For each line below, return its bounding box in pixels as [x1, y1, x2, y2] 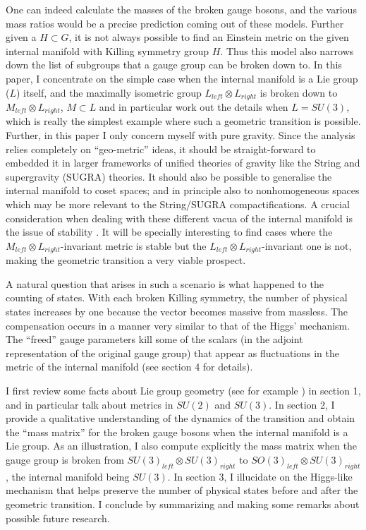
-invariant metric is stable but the [60, 238, 207, 253]
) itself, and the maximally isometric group [16, 85, 202, 100]
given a [6, 30, 37, 44]
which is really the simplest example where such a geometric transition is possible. [6, 114, 361, 128]
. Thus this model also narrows [220, 43, 354, 58]
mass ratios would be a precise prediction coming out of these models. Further [6, 16, 344, 30]
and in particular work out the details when [99, 100, 288, 114]
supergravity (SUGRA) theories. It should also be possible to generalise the [6, 169, 332, 183]
